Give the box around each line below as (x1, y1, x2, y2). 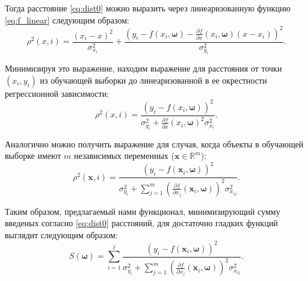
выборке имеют (5, 149, 61, 162)
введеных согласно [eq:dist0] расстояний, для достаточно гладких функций (5, 217, 278, 229)
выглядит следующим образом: (5, 228, 118, 241)
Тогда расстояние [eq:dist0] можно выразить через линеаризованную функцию (5, 2, 291, 14)
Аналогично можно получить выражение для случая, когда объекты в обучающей (5, 137, 304, 150)
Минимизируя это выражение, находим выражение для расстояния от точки (5, 62, 282, 75)
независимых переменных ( (74, 149, 174, 162)
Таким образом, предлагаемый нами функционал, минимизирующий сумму (5, 205, 280, 217)
